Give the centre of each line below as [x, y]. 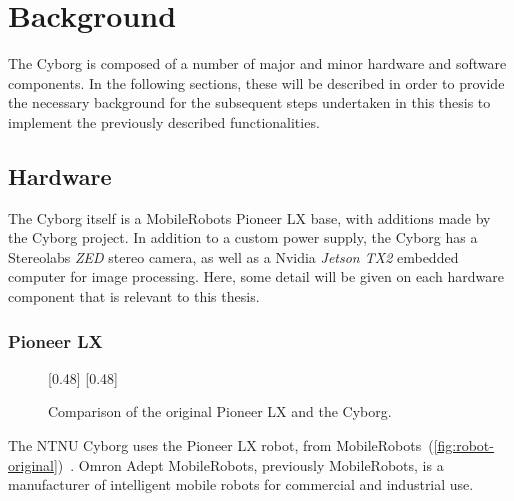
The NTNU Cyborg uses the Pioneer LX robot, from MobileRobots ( [221, 445]
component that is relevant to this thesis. [134, 296]
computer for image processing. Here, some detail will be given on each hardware [256, 276]
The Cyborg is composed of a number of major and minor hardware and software [257, 63]
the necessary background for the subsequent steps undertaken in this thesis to [249, 102]
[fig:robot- [463, 445]
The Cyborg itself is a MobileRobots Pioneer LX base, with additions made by [249, 217]
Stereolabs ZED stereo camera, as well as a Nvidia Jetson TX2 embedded [233, 256]
